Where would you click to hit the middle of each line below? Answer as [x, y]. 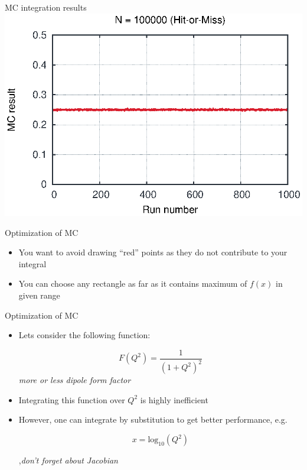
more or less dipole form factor [75, 380]
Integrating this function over [72, 399]
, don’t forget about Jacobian [68, 460]
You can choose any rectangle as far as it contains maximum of [133, 283]
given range [39, 295]
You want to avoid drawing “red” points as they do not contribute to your [153, 252]
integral [32, 263]
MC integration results [46, 7]
